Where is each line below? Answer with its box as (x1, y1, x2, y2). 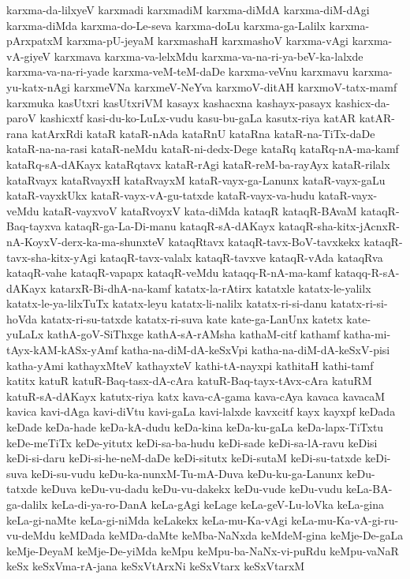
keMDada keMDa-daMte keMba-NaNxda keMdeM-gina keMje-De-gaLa (58, 527, 404, 544)
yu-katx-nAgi (6, 78, 70, 95)
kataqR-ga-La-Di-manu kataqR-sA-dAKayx (65, 218, 275, 234)
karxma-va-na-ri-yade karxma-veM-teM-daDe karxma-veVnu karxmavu (6, 63, 349, 80)
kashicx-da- (335, 94, 390, 110)
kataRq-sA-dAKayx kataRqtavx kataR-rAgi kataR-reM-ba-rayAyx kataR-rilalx (6, 155, 390, 172)
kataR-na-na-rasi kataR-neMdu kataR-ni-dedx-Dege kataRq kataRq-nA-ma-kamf (6, 140, 399, 157)
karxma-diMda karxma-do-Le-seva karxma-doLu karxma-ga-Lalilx (6, 17, 326, 33)
